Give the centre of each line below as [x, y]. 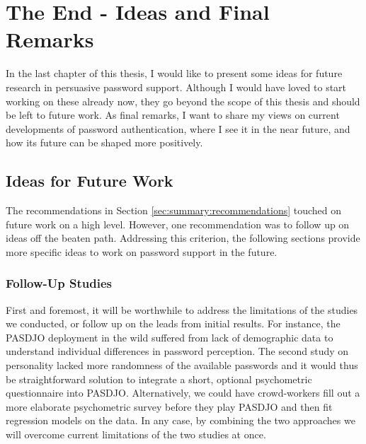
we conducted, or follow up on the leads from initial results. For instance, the [173, 323]
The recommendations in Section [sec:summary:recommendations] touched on [174, 210]
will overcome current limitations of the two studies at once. [136, 434]
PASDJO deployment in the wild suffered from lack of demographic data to [170, 337]
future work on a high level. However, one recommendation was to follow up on [178, 224]
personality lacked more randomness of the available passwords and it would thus [182, 365]
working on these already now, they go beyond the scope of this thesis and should [183, 101]
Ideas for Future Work [90, 181]
